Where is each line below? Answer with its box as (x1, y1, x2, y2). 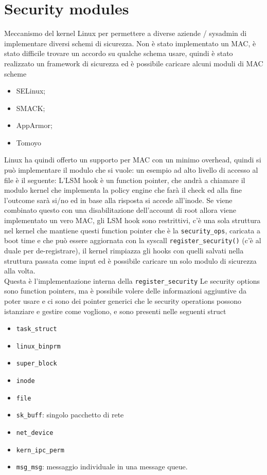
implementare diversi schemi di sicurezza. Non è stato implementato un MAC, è (4, 38, 256, 48)
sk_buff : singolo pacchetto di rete (16, 409, 124, 420)
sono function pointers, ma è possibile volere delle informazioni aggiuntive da (4, 285, 247, 296)
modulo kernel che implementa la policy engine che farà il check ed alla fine (4, 185, 242, 195)
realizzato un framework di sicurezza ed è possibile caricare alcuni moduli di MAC (4, 58, 263, 68)
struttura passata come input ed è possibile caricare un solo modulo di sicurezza (4, 255, 257, 266)
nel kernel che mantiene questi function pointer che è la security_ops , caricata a (4, 225, 260, 235)
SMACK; (16, 102, 45, 113)
